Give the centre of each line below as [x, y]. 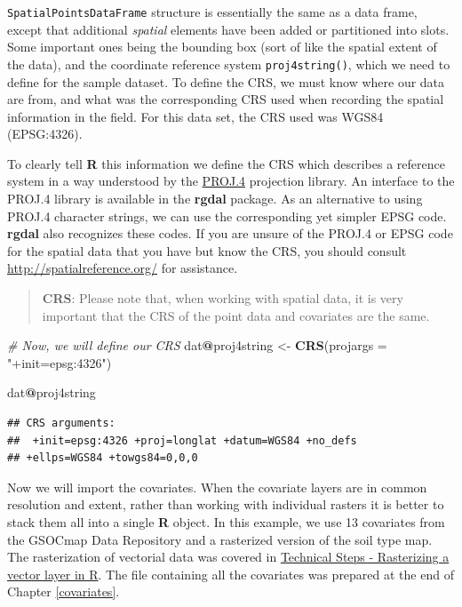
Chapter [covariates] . [64, 591]
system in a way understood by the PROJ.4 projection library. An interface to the [231, 181]
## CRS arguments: [61, 423]
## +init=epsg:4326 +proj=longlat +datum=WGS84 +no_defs [182, 440]
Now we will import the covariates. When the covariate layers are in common [217, 487]
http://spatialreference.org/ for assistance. [123, 268]
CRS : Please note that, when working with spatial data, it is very [223, 298]
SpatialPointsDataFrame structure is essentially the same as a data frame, [212, 12]
